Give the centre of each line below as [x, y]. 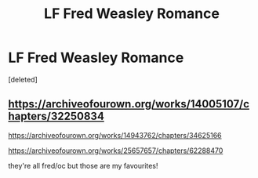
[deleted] [23, 79]
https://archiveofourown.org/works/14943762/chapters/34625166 [115, 135]
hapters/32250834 [56, 116]
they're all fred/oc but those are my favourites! [83, 165]
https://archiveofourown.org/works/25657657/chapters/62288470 [116, 151]
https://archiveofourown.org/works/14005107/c [129, 104]
